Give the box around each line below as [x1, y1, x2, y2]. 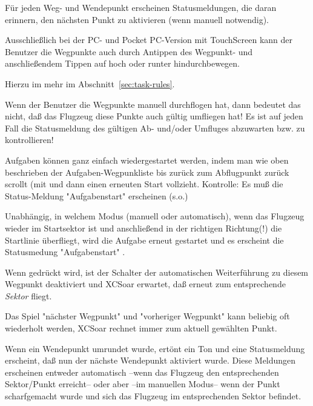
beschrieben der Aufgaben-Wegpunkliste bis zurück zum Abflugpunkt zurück [5, 165, 289, 178]
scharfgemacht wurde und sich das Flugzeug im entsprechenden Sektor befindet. [5, 390, 301, 402]
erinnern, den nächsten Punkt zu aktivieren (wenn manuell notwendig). [5, 13, 269, 25]
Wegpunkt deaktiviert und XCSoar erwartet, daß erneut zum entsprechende [5, 278, 286, 290]
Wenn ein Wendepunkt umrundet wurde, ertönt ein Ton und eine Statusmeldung [5, 342, 305, 354]
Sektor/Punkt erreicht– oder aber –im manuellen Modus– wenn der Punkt [5, 378, 280, 390]
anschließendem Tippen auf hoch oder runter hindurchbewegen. [5, 57, 240, 70]
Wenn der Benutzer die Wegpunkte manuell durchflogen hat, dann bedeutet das [5, 98, 301, 110]
